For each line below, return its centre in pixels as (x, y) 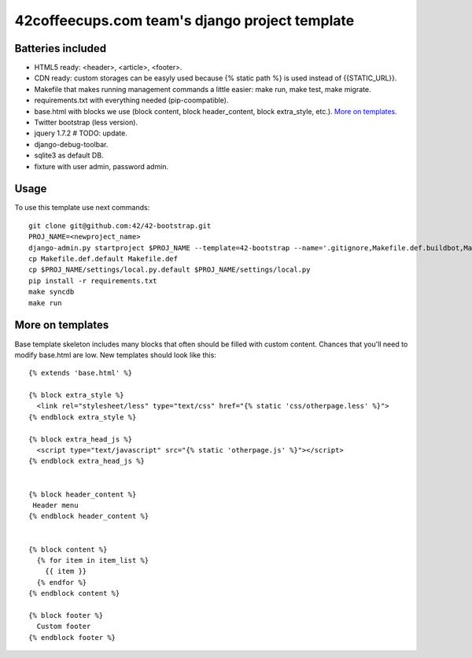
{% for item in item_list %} (93, 560)
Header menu (55, 505)
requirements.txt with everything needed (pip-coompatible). (131, 100)
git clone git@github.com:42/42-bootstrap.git (120, 225)
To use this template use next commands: (82, 208)
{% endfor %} (62, 582)
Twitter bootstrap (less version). (86, 123)
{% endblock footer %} (72, 637)
